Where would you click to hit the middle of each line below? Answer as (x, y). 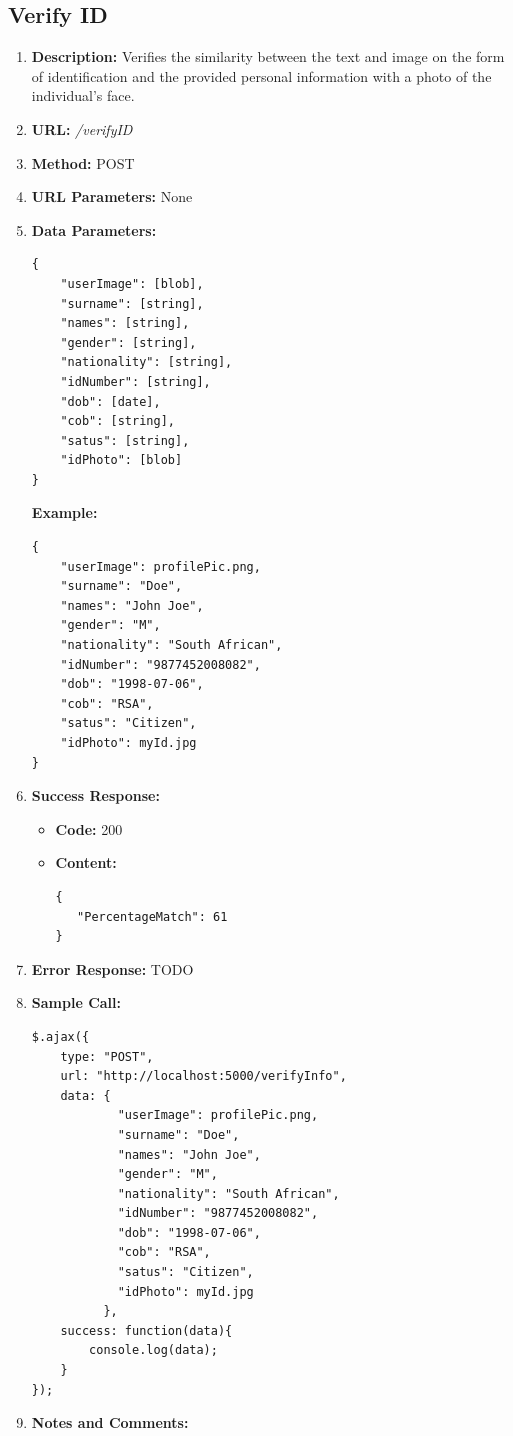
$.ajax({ (60, 1036)
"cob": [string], (117, 421)
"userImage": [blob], (132, 283)
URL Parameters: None (112, 196)
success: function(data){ (146, 1330)
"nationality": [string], (146, 362)
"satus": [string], (125, 440)
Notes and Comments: (110, 1422)
